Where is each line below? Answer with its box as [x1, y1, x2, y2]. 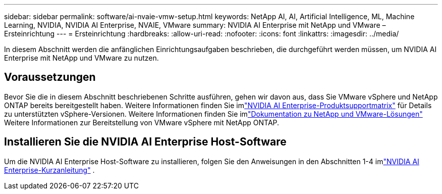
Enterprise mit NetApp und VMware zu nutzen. [4, 54, 159, 62]
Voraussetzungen [4, 71, 96, 84]
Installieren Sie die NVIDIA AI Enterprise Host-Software [4, 135, 287, 149]
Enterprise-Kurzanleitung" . [4, 165, 95, 174]
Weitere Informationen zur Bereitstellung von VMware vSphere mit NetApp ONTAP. [4, 118, 280, 127]
